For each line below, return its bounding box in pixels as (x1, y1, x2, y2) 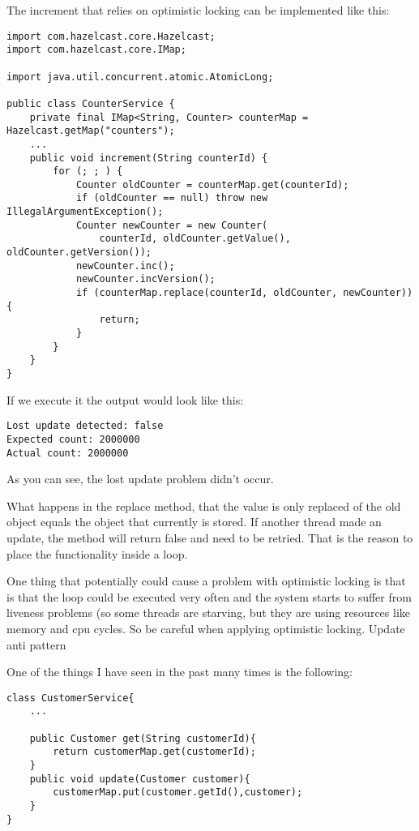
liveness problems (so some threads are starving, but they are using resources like (6, 604, 410, 621)
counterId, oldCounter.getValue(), (99, 233, 291, 245)
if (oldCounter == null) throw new (75, 192, 268, 204)
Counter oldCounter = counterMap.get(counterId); (75, 178, 349, 191)
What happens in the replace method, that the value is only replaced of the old (6, 497, 401, 514)
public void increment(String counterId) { (29, 152, 268, 164)
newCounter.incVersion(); (75, 273, 216, 285)
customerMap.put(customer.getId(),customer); (53, 786, 303, 799)
